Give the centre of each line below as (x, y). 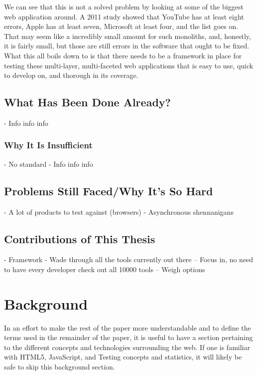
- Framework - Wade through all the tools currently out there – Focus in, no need (129, 259)
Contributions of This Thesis (80, 238)
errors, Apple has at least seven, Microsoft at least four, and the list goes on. (121, 26)
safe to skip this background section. (60, 367)
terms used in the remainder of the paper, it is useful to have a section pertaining (128, 337)
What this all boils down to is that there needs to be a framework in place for (123, 55)
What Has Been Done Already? (87, 102)
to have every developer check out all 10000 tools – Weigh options (105, 269)
